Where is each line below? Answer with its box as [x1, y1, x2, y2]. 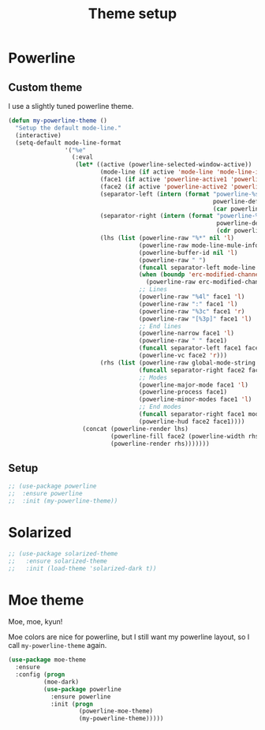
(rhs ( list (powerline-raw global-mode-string [99, 358, 256, 367]
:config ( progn [15, 671, 65, 679]
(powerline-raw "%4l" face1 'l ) [138, 293, 245, 301]
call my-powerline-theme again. [8, 641, 107, 650]
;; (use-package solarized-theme [8, 549, 118, 557]
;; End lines [138, 322, 181, 330]
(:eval [71, 153, 93, 162]
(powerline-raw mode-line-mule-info [138, 241, 259, 249]
